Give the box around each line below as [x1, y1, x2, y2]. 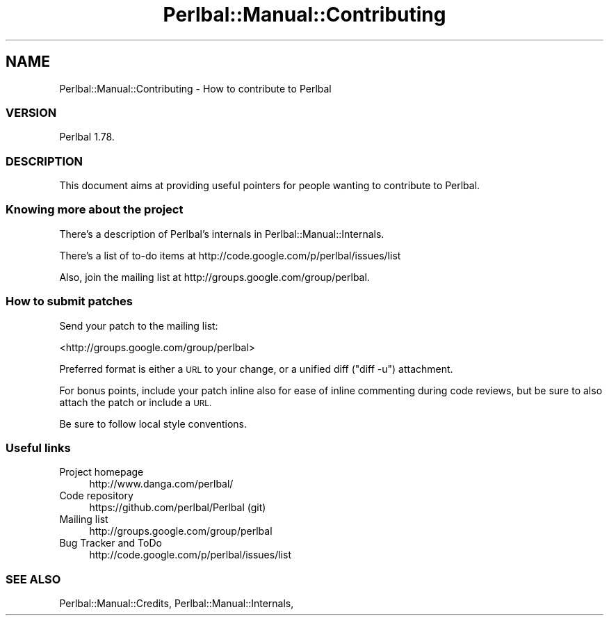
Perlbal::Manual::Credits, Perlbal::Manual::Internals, [59, 597, 294, 610]
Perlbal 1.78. [59, 131, 115, 143]
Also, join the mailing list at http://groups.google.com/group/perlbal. [59, 271, 370, 283]
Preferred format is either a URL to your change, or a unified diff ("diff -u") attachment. [59, 362, 453, 375]
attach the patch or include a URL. [59, 396, 212, 408]
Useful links [6, 440, 71, 455]
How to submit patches [6, 294, 133, 309]
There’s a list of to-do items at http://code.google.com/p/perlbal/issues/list [59, 249, 401, 261]
